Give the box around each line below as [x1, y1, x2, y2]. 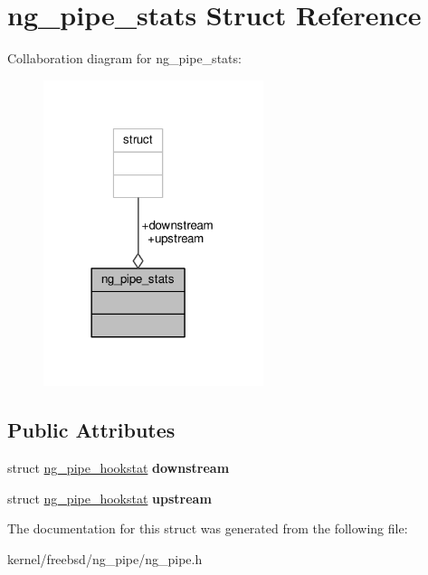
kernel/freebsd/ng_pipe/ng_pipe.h [7, 549, 203, 568]
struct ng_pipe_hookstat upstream [7, 488, 212, 507]
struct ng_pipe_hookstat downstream [7, 457, 230, 476]
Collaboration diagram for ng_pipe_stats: [7, 49, 242, 68]
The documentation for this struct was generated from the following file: [7, 519, 408, 538]
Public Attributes [7, 416, 176, 444]
